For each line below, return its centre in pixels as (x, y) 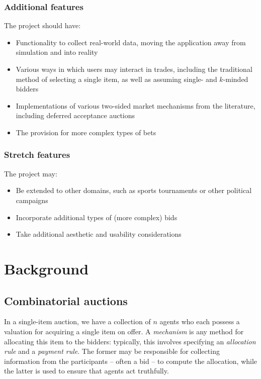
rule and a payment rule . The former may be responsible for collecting (112, 351)
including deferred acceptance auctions (75, 115)
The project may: (31, 173)
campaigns (32, 200)
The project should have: (42, 25)
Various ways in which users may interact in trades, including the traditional (134, 69)
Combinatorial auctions (66, 300)
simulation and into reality (57, 52)
